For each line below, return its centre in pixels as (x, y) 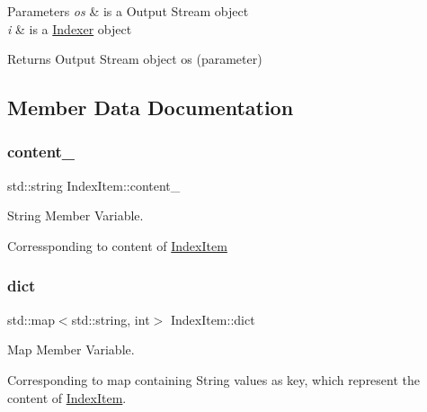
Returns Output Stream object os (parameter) (135, 59)
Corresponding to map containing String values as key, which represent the (214, 379)
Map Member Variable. (71, 349)
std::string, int (111, 319)
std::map (31, 319)
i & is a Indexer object (70, 28)
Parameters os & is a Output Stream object (128, 11)
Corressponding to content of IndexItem (117, 245)
